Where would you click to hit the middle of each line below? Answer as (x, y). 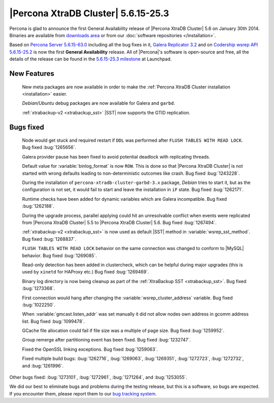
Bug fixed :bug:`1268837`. (49, 239)
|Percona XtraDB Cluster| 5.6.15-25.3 (89, 13)
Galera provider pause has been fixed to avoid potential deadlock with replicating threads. (116, 157)
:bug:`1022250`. (39, 304)
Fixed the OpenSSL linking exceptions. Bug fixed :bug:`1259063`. (90, 349)
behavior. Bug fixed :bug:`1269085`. (60, 255)
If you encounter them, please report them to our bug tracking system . (83, 393)
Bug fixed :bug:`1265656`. (49, 147)
